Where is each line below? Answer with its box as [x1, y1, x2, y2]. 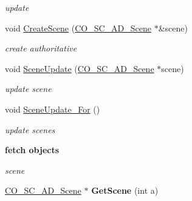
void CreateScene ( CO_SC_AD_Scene [5, 21, 151, 34]
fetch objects [5, 143, 60, 156]
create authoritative [5, 42, 77, 54]
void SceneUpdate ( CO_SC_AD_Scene [5, 62, 154, 74]
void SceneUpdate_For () [5, 102, 100, 115]
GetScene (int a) [91, 184, 159, 197]
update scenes [5, 123, 55, 136]
